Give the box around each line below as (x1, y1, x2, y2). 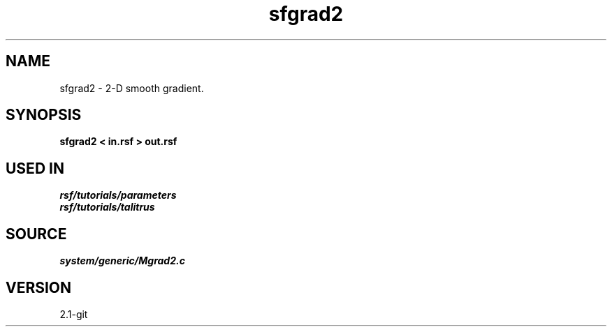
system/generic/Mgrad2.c (59, 255, 185, 267)
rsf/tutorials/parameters (59, 189, 177, 202)
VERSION (6, 278, 72, 296)
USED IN (6, 159, 64, 177)
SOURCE (6, 225, 67, 243)
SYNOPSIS (6, 106, 82, 124)
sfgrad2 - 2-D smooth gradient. (59, 82, 204, 94)
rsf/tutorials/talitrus (59, 201, 155, 213)
